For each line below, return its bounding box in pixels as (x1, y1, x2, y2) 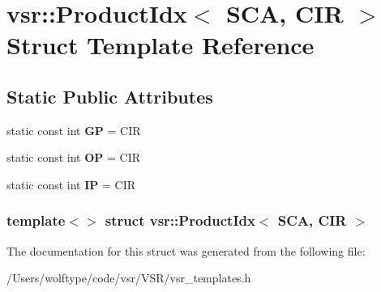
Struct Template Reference (6, 28, 315, 61)
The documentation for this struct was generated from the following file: (6, 242, 366, 259)
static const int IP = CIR (6, 176, 135, 193)
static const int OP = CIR (6, 149, 140, 166)
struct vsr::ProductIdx (105, 210, 255, 231)
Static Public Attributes (6, 83, 213, 108)
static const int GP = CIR (6, 121, 141, 138)
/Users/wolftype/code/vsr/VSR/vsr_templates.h (6, 269, 251, 286)
